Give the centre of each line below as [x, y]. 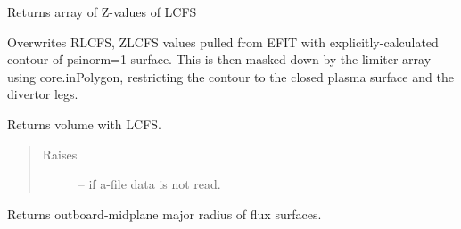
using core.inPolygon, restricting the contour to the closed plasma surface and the [230, 76]
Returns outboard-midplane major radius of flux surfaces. [165, 213]
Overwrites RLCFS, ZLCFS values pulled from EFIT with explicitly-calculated [223, 41]
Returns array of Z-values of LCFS [102, 12]
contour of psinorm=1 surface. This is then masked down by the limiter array [219, 59]
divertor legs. [43, 94]
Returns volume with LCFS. [84, 123]
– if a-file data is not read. [149, 184]
